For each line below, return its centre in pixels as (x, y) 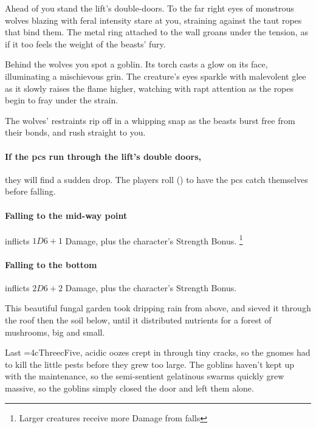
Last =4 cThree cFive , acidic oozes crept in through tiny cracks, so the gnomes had (158, 352)
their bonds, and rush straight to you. (75, 132)
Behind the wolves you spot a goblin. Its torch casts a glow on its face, (136, 64)
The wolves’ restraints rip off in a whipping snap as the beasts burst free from (150, 120)
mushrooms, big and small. (55, 332)
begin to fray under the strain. (62, 100)
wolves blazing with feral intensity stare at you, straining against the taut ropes (153, 20)
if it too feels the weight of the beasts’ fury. (85, 43)
